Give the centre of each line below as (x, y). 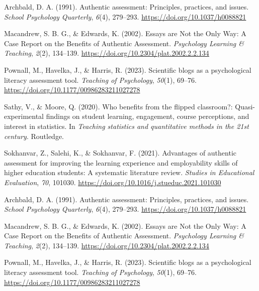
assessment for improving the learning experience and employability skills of (121, 162)
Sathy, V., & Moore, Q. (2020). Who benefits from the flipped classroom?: (118, 106)
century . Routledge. (34, 136)
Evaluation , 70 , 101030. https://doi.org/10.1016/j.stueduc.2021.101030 (113, 182)
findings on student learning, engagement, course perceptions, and (148, 116)
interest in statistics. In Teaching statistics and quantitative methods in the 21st (126, 126)
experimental (24, 116)
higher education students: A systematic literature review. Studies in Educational (129, 172)
